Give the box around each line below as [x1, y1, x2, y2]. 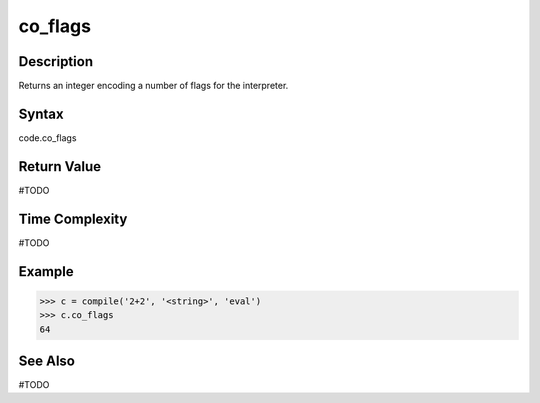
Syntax [18, 105, 64, 122]
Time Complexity [18, 210, 128, 227]
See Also [18, 352, 75, 369]
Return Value [18, 158, 102, 175]
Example [18, 263, 74, 280]
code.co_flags [18, 131, 77, 144]
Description [18, 53, 94, 70]
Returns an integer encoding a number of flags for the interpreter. [18, 80, 289, 92]
